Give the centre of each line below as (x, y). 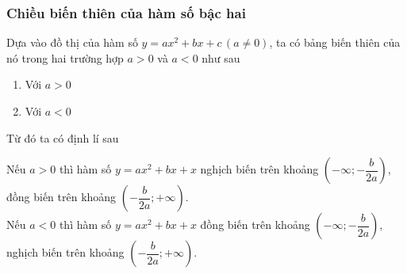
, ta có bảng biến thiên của (335, 42)
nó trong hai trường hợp (65, 57)
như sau (221, 57)
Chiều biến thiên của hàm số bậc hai (126, 12)
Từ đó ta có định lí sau (63, 137)
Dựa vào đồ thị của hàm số (72, 42)
